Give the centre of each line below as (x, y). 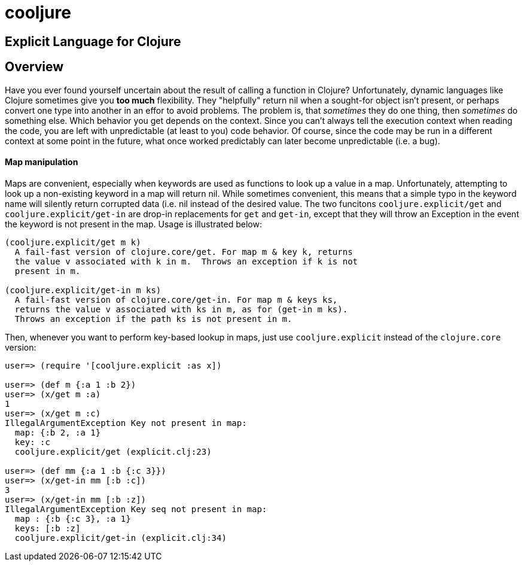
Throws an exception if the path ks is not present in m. (153, 319)
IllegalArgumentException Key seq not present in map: (136, 509)
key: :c (32, 442)
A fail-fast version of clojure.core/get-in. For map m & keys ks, (176, 299)
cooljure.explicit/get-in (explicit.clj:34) (121, 538)
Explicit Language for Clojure (93, 41)
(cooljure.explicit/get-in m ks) (83, 290)
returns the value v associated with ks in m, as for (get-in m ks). (181, 309)
